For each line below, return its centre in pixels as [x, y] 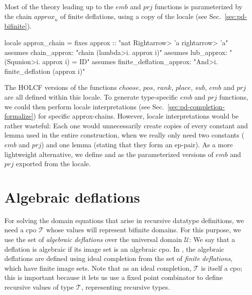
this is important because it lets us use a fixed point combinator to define [114, 277]
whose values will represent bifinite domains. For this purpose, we [143, 230]
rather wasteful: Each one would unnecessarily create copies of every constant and [126, 125]
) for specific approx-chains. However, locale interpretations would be [136, 116]
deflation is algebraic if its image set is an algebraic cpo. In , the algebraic [114, 249]
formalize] [19, 116]
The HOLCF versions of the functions [61, 87]
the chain [18, 16]
